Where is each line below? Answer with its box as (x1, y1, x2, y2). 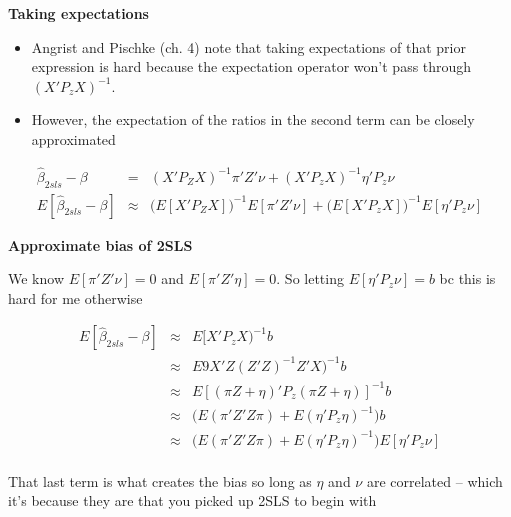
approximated (31, 128, 116, 149)
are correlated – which (366, 470, 503, 491)
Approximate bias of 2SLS (8, 234, 193, 255)
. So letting (276, 268, 344, 289)
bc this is (439, 268, 496, 289)
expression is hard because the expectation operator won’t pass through (31, 56, 472, 77)
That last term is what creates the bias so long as (8, 470, 312, 491)
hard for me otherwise (8, 287, 143, 308)
